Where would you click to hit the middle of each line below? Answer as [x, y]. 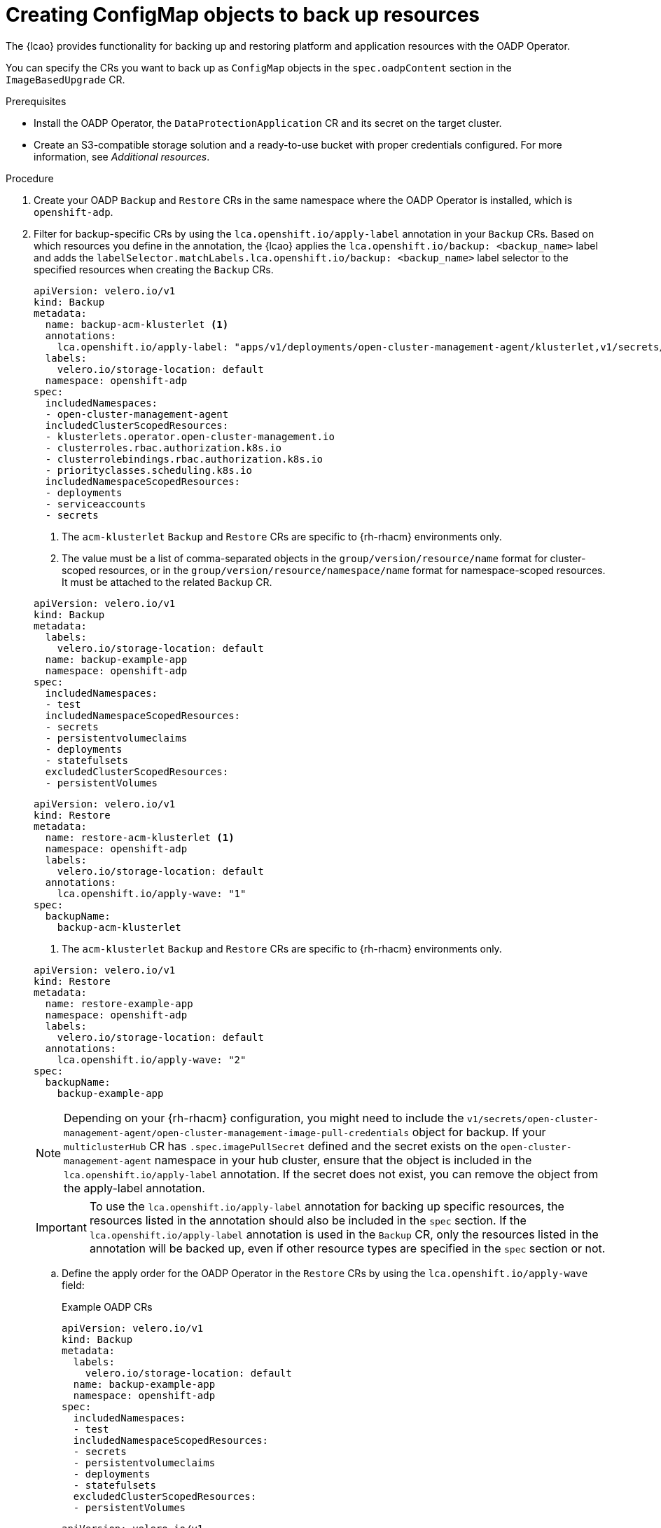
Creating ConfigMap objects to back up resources [243, 15]
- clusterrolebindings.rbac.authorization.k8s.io [184, 459]
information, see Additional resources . [122, 156]
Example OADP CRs [107, 1307]
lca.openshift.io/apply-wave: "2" [152, 1059]
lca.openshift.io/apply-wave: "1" [152, 893]
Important [61, 1227]
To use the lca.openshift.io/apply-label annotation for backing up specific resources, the [327, 1206]
